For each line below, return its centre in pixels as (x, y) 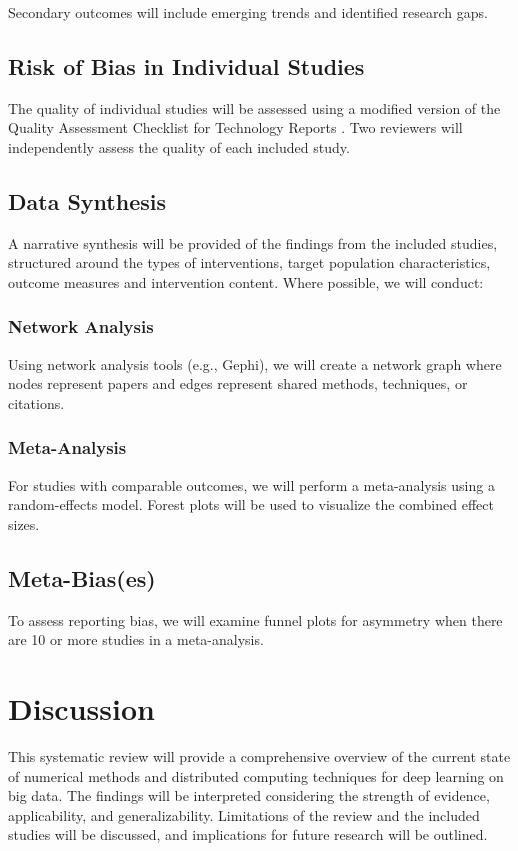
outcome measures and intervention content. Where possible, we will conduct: (246, 281)
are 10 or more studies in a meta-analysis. (136, 639)
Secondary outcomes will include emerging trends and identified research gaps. (248, 12)
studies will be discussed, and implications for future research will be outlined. (248, 834)
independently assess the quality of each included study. (179, 146)
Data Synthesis (87, 200)
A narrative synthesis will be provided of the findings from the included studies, (253, 242)
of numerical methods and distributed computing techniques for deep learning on (256, 775)
